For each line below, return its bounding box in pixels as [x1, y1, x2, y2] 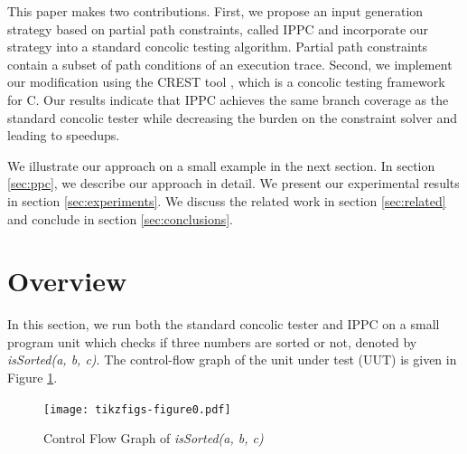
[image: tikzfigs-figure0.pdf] [43, 402, 231, 416]
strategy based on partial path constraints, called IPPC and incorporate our [7, 19, 429, 38]
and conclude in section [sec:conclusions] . [7, 209, 233, 228]
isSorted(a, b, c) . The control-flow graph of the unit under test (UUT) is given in [7, 350, 457, 369]
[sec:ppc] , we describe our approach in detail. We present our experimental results [7, 174, 460, 193]
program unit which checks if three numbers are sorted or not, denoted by [7, 332, 417, 351]
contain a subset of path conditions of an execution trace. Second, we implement [7, 54, 453, 73]
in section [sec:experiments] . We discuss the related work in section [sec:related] [7, 191, 446, 210]
